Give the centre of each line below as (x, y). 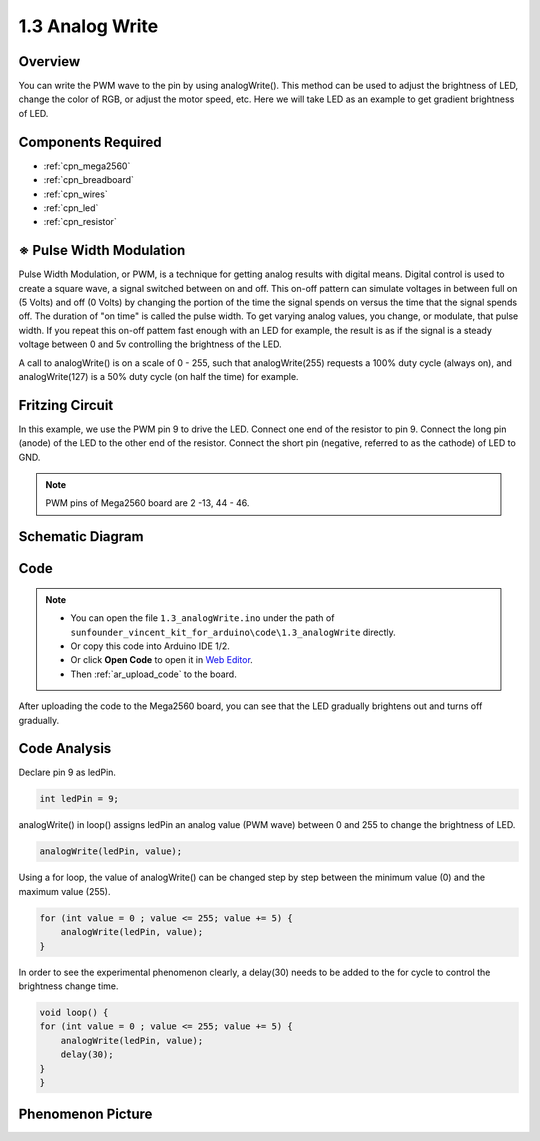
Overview (49, 61)
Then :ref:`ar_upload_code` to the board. (153, 674)
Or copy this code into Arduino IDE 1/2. (150, 646)
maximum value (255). (64, 891)
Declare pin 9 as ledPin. (67, 772)
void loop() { (74, 1012)
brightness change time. (68, 986)
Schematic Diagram (81, 536)
